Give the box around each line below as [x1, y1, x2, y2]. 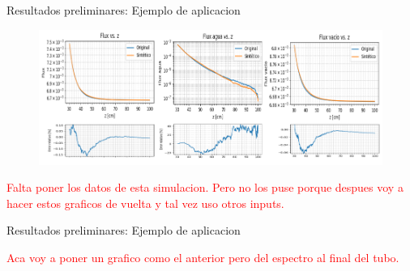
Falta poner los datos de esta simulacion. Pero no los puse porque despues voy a [6, 179, 404, 196]
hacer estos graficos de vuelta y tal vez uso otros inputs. [6, 194, 284, 211]
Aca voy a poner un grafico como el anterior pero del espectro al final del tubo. [6, 248, 399, 265]
